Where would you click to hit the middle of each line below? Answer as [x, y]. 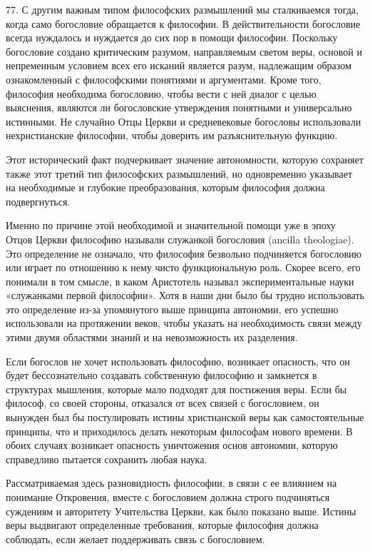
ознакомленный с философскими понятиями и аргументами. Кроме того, [164, 79]
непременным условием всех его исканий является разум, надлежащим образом [179, 65]
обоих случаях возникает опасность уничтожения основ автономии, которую [172, 445]
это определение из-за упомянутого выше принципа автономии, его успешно [172, 309]
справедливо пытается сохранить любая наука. [107, 459]
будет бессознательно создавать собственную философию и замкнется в [161, 375]
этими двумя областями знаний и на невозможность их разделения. [152, 337]
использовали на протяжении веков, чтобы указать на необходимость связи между [184, 323]
